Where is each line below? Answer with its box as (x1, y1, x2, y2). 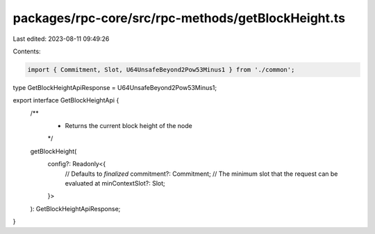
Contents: (12, 47, 41, 55)
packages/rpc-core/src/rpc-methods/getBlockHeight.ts (12, 10, 346, 26)
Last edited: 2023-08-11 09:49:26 (12, 35, 110, 43)
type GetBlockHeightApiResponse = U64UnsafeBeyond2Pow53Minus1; (12, 83, 217, 91)
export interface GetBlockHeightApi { (12, 96, 119, 105)
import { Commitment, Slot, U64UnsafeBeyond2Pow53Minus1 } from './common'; (27, 66, 295, 73)
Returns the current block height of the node (65, 122, 192, 130)
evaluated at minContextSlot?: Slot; (65, 179, 166, 188)
